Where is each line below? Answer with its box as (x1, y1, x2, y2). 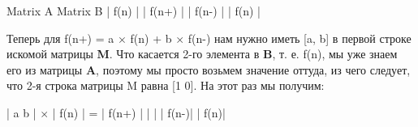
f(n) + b (130, 29, 172, 46)
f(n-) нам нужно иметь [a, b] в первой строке (187, 29, 412, 46)
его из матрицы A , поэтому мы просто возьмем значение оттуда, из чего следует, (6, 61, 411, 78)
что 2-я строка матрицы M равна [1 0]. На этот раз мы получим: (6, 77, 325, 94)
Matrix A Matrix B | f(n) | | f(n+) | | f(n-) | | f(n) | (6, 2, 261, 19)
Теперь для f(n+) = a (6, 29, 114, 46)
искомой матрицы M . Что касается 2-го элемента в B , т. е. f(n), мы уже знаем (6, 45, 398, 62)
